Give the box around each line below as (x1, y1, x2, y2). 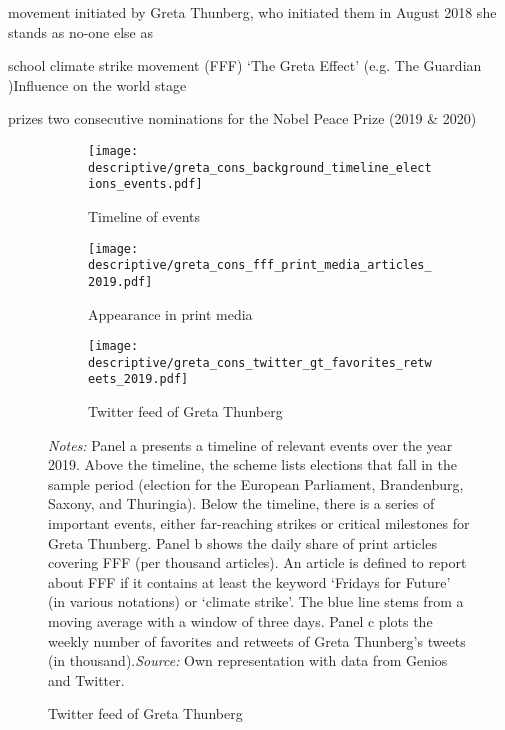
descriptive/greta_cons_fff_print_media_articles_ (88, 258, 432, 273)
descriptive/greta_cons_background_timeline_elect (88, 160, 432, 175)
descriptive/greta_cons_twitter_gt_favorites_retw (88, 355, 432, 370)
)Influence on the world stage (8, 74, 187, 95)
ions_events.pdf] (88, 177, 203, 192)
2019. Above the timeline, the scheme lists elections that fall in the (48, 454, 457, 475)
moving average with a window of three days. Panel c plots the (48, 611, 433, 631)
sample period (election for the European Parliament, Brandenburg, (48, 473, 464, 494)
